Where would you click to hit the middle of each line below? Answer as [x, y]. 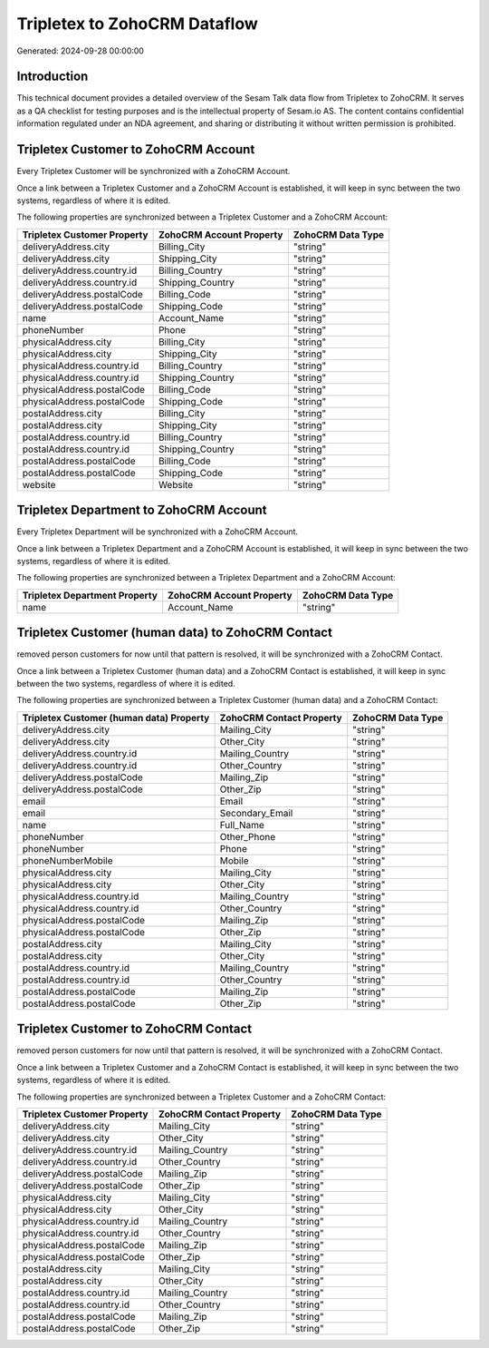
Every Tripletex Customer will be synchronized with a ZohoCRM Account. [153, 171]
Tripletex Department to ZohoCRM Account [142, 510]
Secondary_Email [256, 813]
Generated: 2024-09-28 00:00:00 [81, 51]
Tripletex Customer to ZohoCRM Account [136, 150]
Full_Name [242, 825]
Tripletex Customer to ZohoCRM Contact [134, 1029]
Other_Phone [248, 836]
